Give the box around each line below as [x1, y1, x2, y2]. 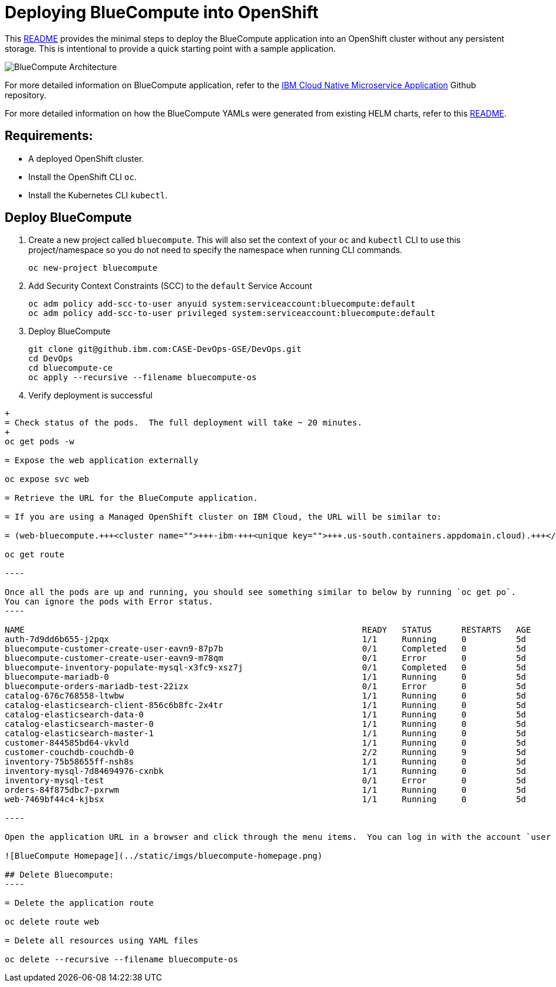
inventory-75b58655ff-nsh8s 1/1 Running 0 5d [5, 757, 527, 767]
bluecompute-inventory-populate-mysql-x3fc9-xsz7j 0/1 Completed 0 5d [5, 663, 527, 673]
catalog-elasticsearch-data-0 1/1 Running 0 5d [5, 710, 527, 720]
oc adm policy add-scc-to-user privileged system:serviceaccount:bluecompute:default [28, 308, 436, 318]
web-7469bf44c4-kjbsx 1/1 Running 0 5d [5, 795, 527, 805]
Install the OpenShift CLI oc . [28, 171, 137, 182]
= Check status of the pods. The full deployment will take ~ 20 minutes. [5, 418, 362, 428]
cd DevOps [28, 354, 73, 364]
